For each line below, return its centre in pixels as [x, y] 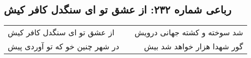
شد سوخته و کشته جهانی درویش [189, 32]
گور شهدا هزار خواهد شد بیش [194, 46]
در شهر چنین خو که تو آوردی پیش [63, 46]
